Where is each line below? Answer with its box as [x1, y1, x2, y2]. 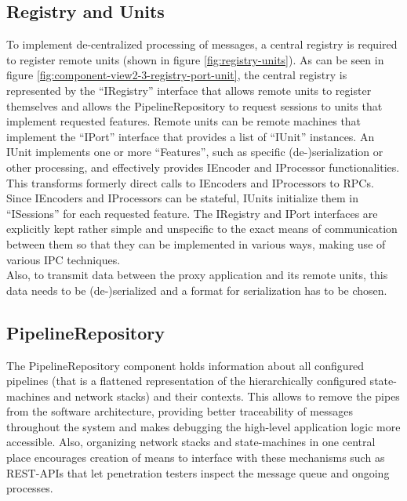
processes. [6, 480, 53, 496]
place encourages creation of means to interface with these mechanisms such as [6, 449, 385, 466]
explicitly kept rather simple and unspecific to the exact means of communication [6, 220, 398, 237]
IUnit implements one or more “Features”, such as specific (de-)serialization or [6, 143, 383, 160]
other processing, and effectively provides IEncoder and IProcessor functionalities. [6, 158, 400, 175]
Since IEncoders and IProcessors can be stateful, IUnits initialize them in [6, 190, 358, 206]
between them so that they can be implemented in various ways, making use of [6, 235, 386, 252]
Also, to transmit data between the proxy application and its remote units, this [6, 267, 388, 283]
